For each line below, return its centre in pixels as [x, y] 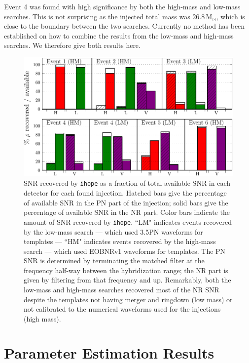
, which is [231, 16]
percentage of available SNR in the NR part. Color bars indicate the [127, 212]
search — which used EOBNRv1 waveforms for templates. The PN [125, 251]
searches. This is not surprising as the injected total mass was [97, 16]
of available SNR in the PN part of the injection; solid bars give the [126, 202]
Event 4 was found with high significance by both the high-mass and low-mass [122, 6]
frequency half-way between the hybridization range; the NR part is [126, 270]
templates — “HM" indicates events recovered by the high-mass [120, 241]
